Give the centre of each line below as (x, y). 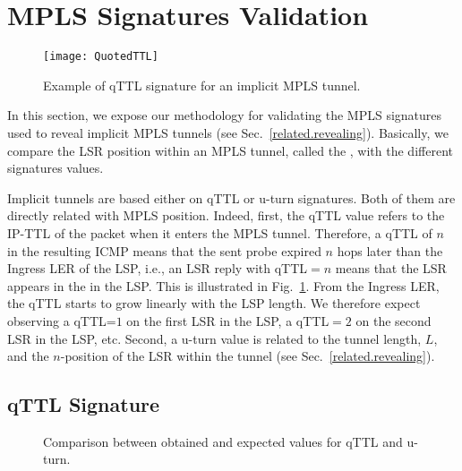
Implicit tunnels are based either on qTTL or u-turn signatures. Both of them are (231, 197)
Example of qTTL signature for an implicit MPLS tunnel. (202, 85)
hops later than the (390, 250)
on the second (394, 320)
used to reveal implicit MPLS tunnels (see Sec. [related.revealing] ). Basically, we (228, 132)
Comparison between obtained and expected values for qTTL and (223, 441)
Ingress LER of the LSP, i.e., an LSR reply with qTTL (158, 268)
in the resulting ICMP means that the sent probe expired (164, 250)
